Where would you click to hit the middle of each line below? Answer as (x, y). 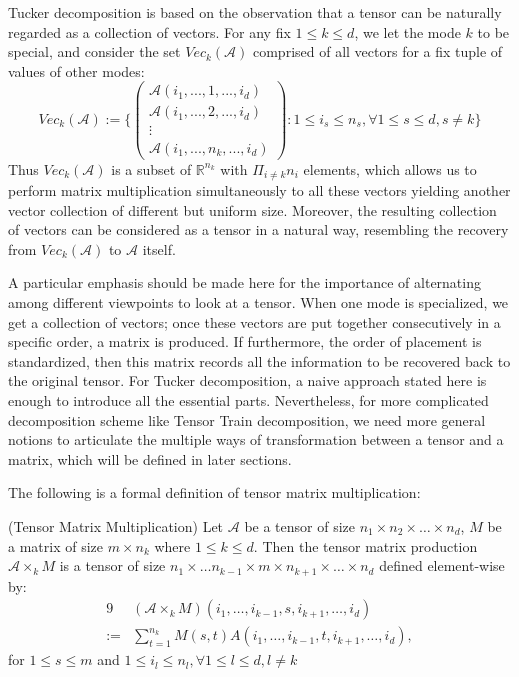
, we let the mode (407, 31)
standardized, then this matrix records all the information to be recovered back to (259, 360)
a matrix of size (55, 545)
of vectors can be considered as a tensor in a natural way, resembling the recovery (258, 229)
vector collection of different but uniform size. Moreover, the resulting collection (252, 209)
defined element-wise (442, 565)
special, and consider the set (94, 51)
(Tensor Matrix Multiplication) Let (116, 525)
